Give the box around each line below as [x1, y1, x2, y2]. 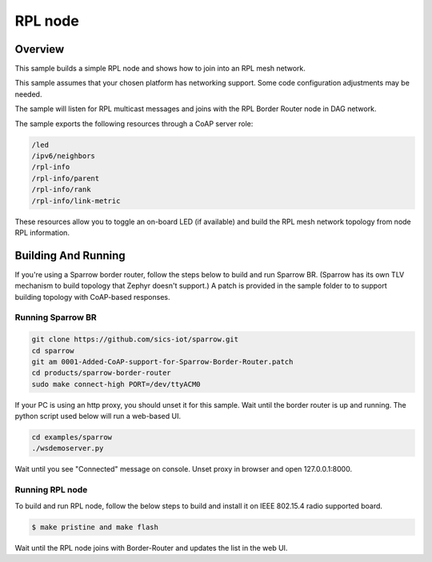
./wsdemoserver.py [31, 444, 104, 453]
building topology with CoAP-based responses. [14, 292, 171, 301]
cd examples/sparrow [31, 432, 112, 442]
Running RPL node [14, 484, 88, 496]
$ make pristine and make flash [31, 522, 159, 532]
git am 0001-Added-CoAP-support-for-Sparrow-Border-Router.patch [31, 357, 294, 366]
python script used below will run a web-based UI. [14, 412, 182, 421]
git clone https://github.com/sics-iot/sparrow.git [31, 335, 239, 344]
